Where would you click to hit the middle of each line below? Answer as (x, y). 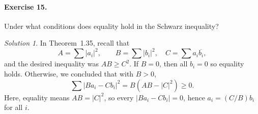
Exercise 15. (26, 6)
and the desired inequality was (52, 64)
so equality (227, 64)
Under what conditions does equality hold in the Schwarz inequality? (111, 26)
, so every (119, 97)
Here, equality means (37, 97)
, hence (194, 97)
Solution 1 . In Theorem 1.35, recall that (67, 43)
